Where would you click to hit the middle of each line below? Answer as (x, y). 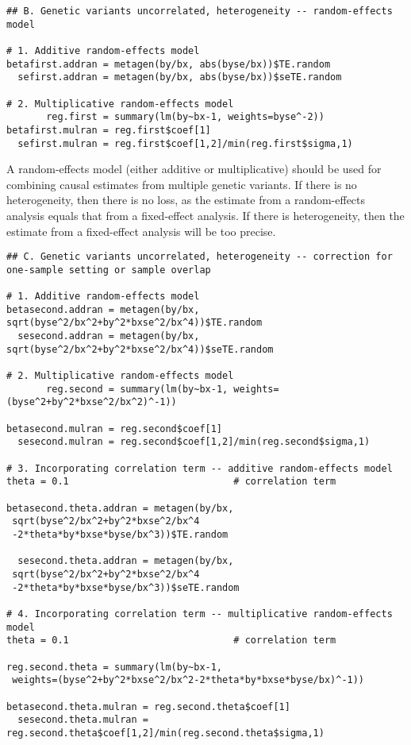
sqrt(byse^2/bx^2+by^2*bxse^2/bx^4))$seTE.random (140, 349)
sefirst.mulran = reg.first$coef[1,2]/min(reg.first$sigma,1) (185, 143)
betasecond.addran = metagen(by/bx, (103, 309)
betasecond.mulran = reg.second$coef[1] (115, 428)
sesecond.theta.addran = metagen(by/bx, (126, 561)
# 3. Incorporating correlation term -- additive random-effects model (200, 468)
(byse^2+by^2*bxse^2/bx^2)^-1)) (92, 402)
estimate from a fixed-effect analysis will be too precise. (141, 231)
